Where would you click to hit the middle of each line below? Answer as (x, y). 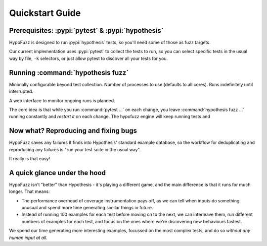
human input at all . (28, 238)
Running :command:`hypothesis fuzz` (69, 73)
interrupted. (21, 91)
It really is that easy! (30, 158)
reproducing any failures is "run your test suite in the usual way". (75, 149)
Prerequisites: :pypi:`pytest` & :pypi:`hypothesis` (86, 31)
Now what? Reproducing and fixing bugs (73, 131)
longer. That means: (29, 191)
